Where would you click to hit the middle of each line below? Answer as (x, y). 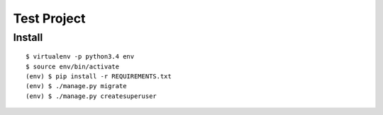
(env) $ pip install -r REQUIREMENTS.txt (99, 76)
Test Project (49, 18)
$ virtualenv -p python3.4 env (80, 57)
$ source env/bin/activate (73, 66)
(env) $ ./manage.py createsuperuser (91, 96)
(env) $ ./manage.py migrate (76, 86)
